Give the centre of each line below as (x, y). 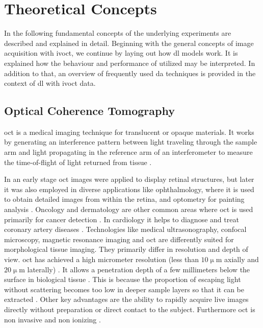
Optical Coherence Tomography (89, 111)
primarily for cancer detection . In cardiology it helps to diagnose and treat (122, 219)
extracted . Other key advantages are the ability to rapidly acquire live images (126, 299)
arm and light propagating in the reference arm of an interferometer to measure (128, 152)
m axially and (237, 259)
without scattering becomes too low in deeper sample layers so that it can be (124, 289)
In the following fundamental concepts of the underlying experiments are (118, 33)
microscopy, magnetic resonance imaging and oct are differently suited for (119, 239)
